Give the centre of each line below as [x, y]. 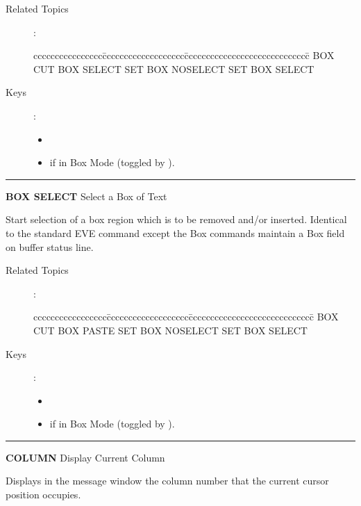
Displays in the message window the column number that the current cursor [167, 481]
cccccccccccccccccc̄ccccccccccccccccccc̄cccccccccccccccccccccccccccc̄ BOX [186, 317]
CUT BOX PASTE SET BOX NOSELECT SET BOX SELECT [170, 330]
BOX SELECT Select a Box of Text [86, 196]
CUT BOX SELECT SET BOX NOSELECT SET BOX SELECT [174, 68]
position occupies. [43, 495]
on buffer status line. [50, 246]
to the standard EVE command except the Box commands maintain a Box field [175, 232]
